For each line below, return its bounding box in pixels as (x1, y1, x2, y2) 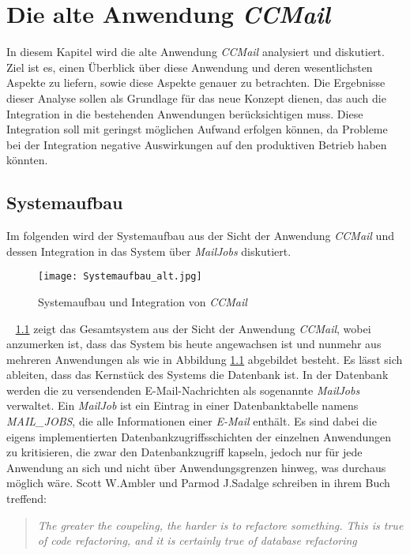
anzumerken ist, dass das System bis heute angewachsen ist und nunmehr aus (6, 336, 382, 352)
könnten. (6, 152, 48, 168)
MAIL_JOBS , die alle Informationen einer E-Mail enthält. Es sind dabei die (6, 413, 377, 429)
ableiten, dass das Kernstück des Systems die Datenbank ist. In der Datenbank (6, 366, 389, 383)
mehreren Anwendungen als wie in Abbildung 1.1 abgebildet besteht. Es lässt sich (6, 351, 403, 367)
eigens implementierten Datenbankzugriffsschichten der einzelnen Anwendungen (6, 428, 392, 444)
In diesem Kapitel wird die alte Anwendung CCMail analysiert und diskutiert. (6, 43, 385, 60)
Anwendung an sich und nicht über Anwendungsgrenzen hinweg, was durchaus (6, 459, 386, 475)
